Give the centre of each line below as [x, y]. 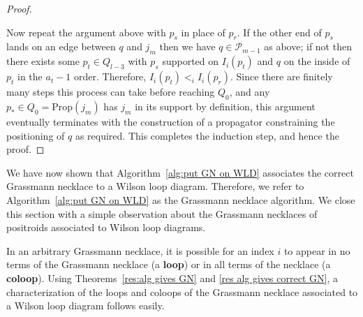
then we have [187, 46]
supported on [191, 61]
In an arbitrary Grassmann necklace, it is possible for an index [140, 250]
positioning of [36, 135]
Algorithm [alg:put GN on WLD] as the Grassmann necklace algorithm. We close [181, 199]
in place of [203, 32]
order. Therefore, [110, 76]
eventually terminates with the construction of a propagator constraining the [171, 121]
